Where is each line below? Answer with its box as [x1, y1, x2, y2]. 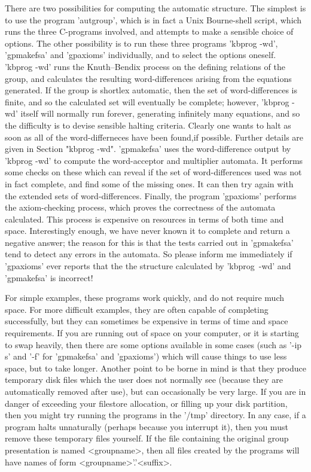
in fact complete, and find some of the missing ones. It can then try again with [5, 177, 294, 190]
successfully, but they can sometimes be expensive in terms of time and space [5, 315, 288, 327]
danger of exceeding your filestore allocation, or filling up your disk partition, [5, 397, 288, 409]
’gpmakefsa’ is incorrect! [5, 271, 93, 284]
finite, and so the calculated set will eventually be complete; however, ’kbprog [5, 95, 289, 108]
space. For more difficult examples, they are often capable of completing [5, 303, 269, 315]
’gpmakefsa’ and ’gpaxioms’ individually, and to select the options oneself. [5, 48, 276, 61]
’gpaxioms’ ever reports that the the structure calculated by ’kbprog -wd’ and [5, 260, 291, 272]
